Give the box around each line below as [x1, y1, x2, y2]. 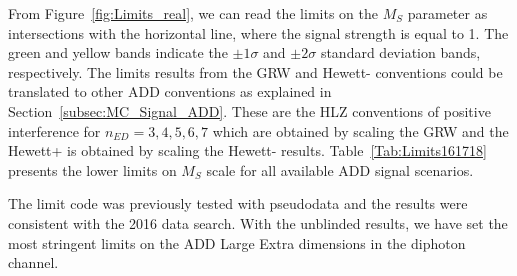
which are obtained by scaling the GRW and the [212, 120, 509, 141]
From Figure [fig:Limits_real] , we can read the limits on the [8, 3, 378, 23]
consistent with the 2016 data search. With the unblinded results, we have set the [8, 212, 508, 233]
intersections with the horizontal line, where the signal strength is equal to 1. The [8, 22, 509, 43]
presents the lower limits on [8, 159, 177, 180]
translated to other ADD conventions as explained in [8, 81, 332, 102]
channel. [8, 252, 59, 273]
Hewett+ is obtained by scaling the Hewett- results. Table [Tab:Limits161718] [8, 140, 487, 161]
